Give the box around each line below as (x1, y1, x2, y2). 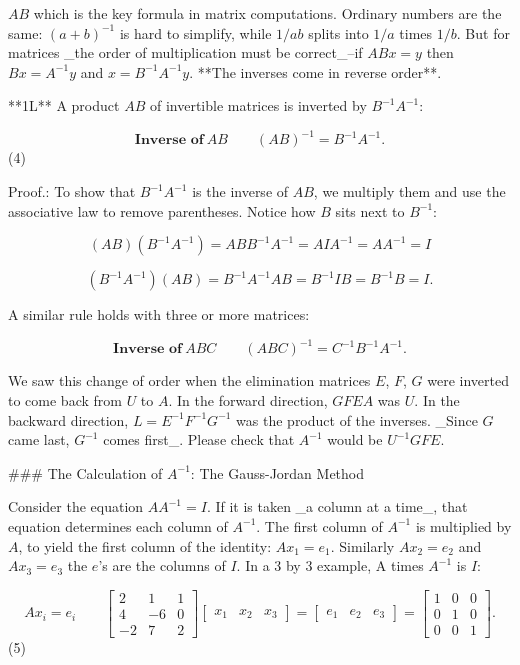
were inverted (427, 370, 509, 391)
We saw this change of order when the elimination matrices (8, 370, 371, 391)
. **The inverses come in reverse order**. (189, 61, 442, 82)
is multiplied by (415, 515, 512, 536)
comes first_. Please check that (103, 429, 295, 450)
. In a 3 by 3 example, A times (236, 555, 424, 576)
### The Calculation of (8, 462, 163, 483)
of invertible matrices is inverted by (149, 95, 367, 116)
